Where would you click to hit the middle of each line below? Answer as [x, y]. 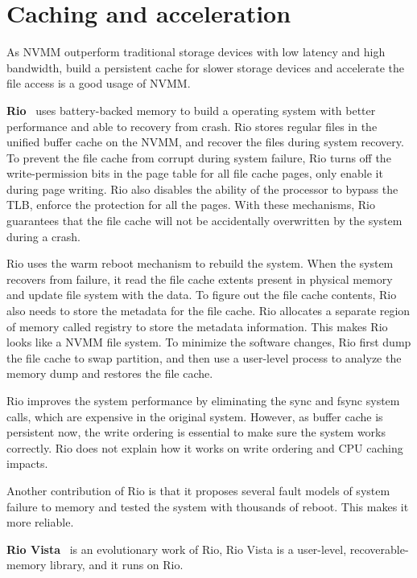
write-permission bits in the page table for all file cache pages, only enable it [195, 173]
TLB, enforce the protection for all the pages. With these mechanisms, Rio [191, 205]
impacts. [27, 463]
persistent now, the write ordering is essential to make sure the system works [196, 432]
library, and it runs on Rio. [117, 565]
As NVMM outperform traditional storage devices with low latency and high [196, 52]
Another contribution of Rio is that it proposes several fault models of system [198, 490]
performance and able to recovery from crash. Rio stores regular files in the [192, 126]
